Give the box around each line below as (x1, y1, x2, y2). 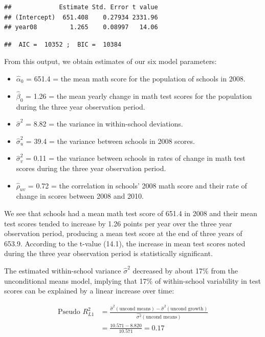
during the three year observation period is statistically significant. (4, 248, 213, 259)
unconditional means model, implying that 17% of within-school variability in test (4, 275, 261, 286)
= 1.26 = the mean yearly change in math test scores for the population (26, 90, 252, 101)
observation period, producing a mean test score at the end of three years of (4, 228, 242, 239)
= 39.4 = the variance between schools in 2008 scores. (26, 135, 195, 146)
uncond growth (170, 306, 204, 311)
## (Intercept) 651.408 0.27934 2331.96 (4, 13, 158, 21)
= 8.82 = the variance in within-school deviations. (26, 118, 183, 129)
